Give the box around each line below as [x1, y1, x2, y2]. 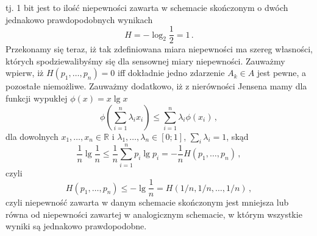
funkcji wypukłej [5, 92, 68, 105]
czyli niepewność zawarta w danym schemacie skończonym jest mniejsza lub [5, 196, 289, 209]
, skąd [226, 130, 249, 142]
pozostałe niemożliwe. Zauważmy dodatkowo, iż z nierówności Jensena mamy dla [5, 80, 307, 92]
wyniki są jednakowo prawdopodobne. [5, 220, 147, 232]
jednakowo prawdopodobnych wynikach [5, 13, 153, 26]
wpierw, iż [5, 66, 44, 79]
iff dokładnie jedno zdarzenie [117, 66, 225, 79]
